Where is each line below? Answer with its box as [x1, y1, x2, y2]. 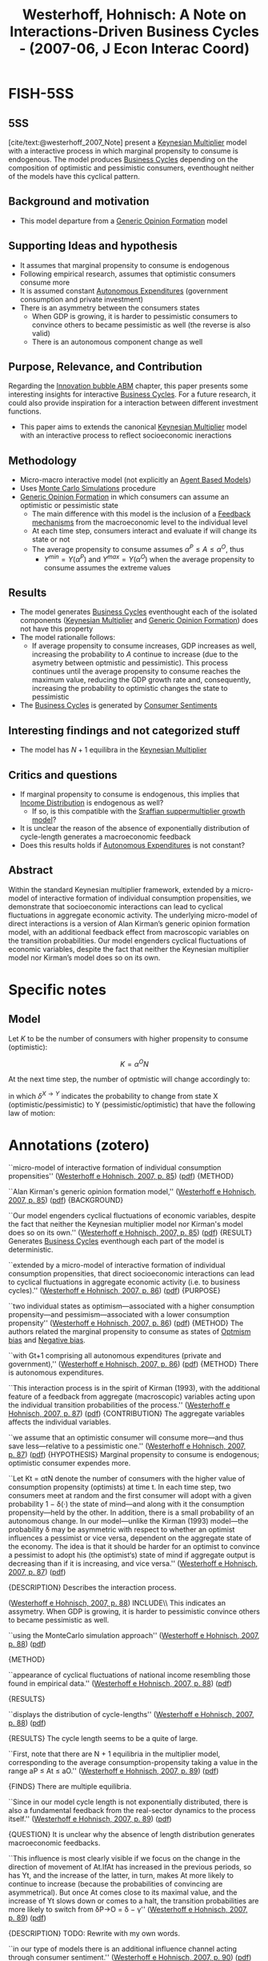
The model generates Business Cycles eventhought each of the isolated [19, 607, 258, 617]
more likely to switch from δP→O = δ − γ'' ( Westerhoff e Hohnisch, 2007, [8, 1905, 248, 1915]
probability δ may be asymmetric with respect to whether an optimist [8, 1525, 235, 1535]
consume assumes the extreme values [43, 562, 171, 573]
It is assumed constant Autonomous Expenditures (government [19, 286, 228, 295]
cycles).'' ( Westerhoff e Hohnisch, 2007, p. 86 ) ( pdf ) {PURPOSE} [8, 1286, 222, 1296]
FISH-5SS [8, 85, 74, 103]
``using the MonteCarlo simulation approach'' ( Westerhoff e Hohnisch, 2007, [8, 1631, 260, 1640]
